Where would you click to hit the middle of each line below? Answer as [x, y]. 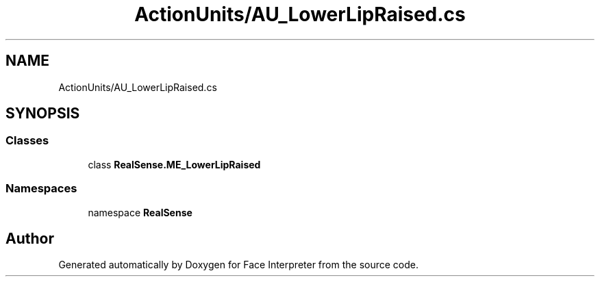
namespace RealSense [140, 212]
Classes [27, 141]
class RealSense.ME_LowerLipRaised [174, 164]
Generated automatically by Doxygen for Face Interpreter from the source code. [238, 265]
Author [30, 238]
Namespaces [41, 189]
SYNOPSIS [43, 114]
